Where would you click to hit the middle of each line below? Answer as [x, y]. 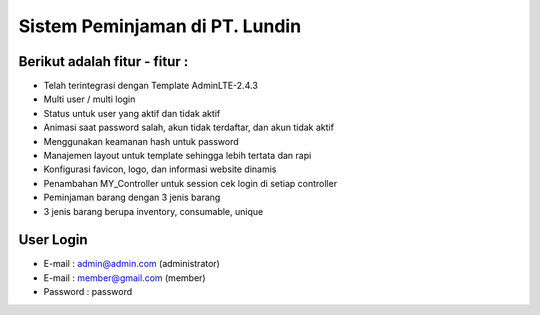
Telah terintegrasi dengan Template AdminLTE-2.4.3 [151, 86]
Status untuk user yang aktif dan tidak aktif [132, 113]
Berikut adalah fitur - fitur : [103, 61]
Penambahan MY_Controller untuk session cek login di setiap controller [190, 183]
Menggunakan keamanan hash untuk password [141, 141]
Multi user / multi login [89, 99]
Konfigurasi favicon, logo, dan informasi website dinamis [160, 169]
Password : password [88, 292]
